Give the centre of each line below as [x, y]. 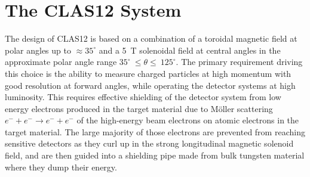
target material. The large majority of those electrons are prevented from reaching [155, 131]
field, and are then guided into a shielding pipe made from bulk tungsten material [155, 155]
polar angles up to [38, 50]
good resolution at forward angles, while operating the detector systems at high [150, 85]
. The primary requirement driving [239, 62]
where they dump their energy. [61, 167]
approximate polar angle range [61, 62]
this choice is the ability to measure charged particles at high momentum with [148, 73]
